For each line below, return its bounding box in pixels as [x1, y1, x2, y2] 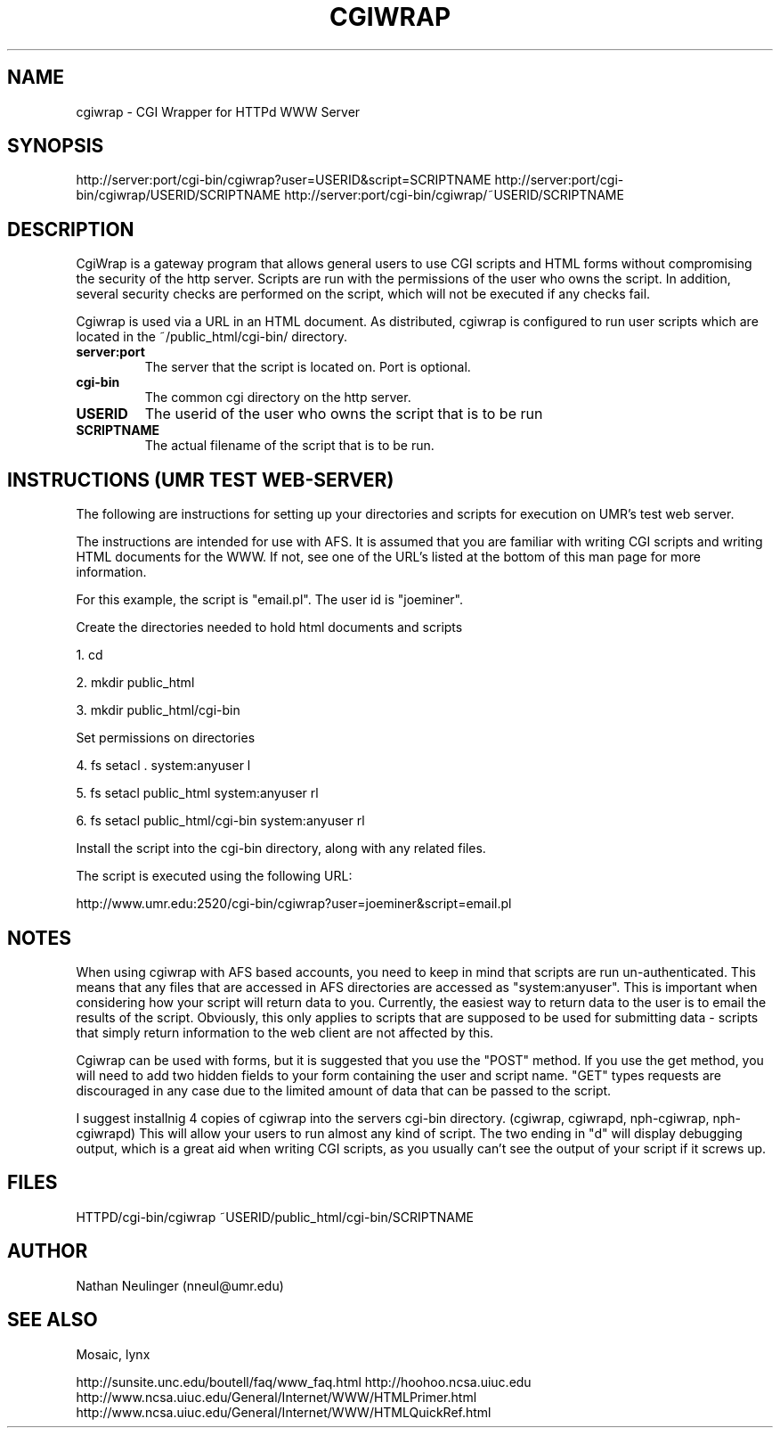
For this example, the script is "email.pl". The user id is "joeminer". [76, 592, 463, 608]
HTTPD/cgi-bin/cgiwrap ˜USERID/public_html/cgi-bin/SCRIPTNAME [76, 1209, 474, 1225]
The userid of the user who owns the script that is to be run [144, 405, 543, 423]
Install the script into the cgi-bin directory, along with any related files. [76, 840, 486, 857]
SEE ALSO [7, 1308, 98, 1332]
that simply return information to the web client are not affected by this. [76, 1024, 494, 1040]
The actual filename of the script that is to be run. [144, 438, 435, 454]
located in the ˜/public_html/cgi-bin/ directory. [76, 329, 347, 345]
